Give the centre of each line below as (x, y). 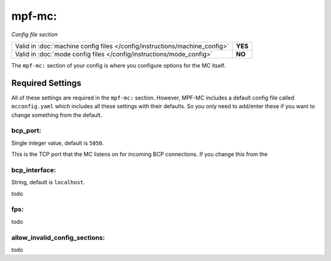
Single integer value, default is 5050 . (58, 143)
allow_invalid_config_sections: (58, 238)
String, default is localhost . (48, 182)
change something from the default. (57, 115)
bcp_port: (26, 131)
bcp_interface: (34, 170)
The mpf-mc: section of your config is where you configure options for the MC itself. (119, 65)
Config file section (35, 34)
